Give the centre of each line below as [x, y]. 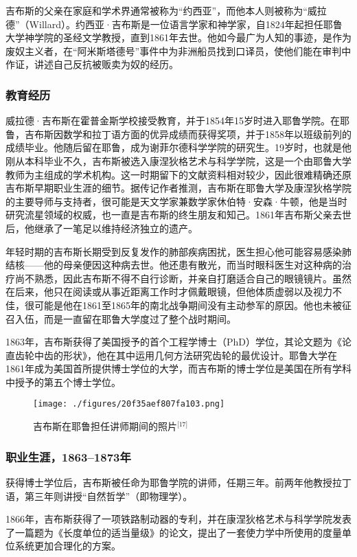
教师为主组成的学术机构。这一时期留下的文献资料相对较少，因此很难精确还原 [178, 174]
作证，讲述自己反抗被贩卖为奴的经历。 [92, 64]
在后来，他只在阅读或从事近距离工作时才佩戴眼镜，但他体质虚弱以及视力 [169, 292]
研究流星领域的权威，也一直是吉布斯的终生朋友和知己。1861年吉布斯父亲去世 [178, 215]
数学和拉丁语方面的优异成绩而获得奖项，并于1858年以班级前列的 [207, 134]
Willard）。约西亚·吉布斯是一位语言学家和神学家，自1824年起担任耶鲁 [186, 24]
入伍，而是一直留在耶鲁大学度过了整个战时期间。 [125, 318]
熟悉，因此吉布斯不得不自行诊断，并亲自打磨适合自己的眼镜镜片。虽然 [193, 278]
